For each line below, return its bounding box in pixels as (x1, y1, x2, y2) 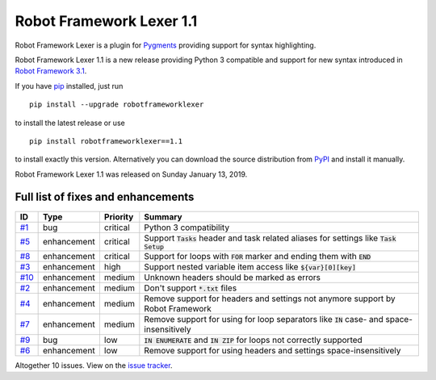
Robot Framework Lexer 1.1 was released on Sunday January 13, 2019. (15, 169, 248, 179)
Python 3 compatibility (144, 222, 230, 233)
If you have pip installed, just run (15, 81, 124, 90)
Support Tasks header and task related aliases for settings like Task (144, 232, 396, 244)
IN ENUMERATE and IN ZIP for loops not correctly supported (144, 334, 363, 345)
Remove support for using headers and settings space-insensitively (144, 345, 401, 356)
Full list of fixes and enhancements (15, 190, 195, 204)
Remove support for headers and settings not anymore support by (144, 293, 396, 304)
